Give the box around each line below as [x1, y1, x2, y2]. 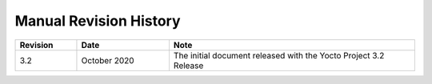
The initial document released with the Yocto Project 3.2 [173, 50, 385, 61]
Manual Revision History [14, 12, 181, 30]
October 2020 [81, 54, 135, 66]
